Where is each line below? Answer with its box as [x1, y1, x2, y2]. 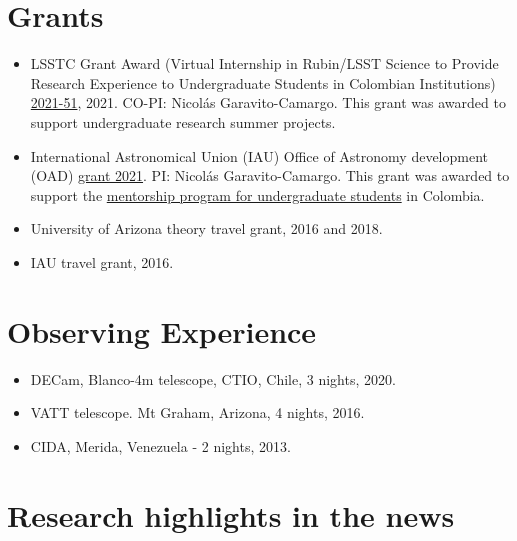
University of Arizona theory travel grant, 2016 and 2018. [30, 218, 383, 239]
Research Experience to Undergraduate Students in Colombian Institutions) [30, 72, 496, 93]
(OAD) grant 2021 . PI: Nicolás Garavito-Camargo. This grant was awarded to [30, 165, 510, 186]
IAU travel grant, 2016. [30, 251, 174, 272]
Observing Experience [7, 310, 317, 351]
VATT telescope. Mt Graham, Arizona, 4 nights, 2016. [30, 402, 365, 423]
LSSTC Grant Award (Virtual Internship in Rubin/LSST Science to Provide [30, 53, 499, 74]
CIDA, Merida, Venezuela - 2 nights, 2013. [30, 435, 291, 456]
